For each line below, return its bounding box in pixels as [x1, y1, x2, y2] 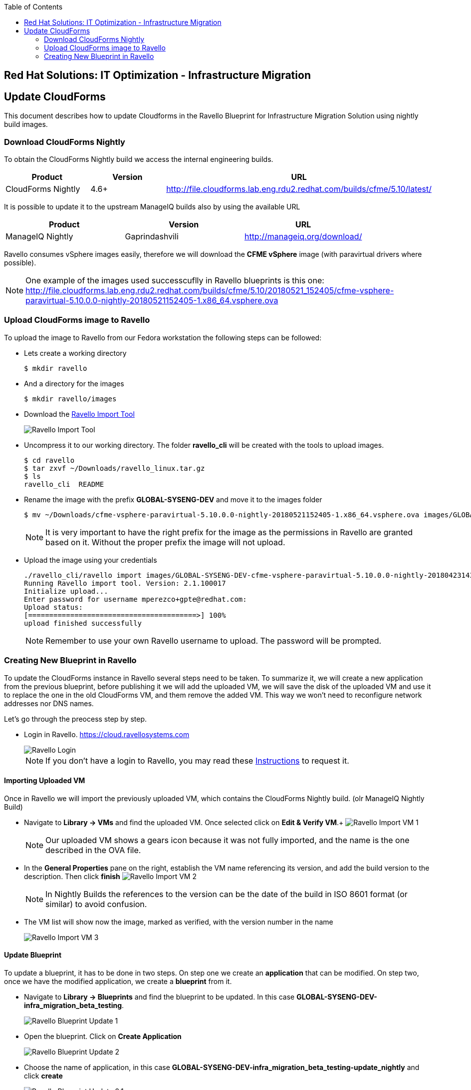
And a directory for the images [24, 379, 124, 388]
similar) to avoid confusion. [45, 899, 147, 909]
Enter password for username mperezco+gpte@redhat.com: [24, 595, 247, 603]
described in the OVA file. [45, 845, 141, 855]
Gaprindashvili [125, 231, 179, 242]
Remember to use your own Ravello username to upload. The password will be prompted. [45, 635, 382, 646]
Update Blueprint [4, 951, 62, 960]
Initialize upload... [24, 587, 108, 595]
